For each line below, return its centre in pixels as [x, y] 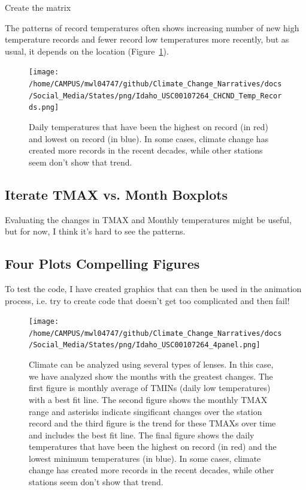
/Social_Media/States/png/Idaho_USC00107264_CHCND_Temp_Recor [155, 96]
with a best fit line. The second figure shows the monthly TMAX [148, 399]
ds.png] [44, 108]
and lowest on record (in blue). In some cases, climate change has [149, 138]
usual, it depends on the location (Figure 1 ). [87, 51]
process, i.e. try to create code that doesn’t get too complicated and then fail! [147, 300]
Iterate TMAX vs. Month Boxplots [116, 194]
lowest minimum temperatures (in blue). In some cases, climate [145, 458]
